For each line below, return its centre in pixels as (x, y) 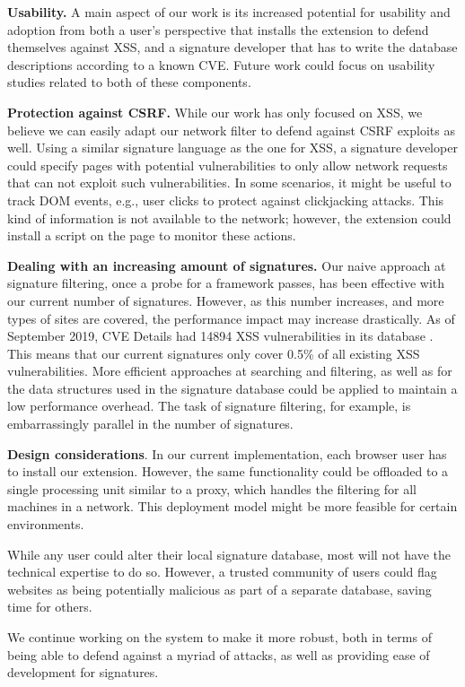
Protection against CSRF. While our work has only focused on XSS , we (215, 112)
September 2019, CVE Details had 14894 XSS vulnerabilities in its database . (220, 336)
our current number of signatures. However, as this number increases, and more (226, 300)
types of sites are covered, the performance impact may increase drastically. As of (231, 318)
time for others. (50, 607)
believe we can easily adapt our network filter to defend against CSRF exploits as (231, 130)
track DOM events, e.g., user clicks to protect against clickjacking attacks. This (226, 200)
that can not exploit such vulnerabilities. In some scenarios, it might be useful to (229, 183)
